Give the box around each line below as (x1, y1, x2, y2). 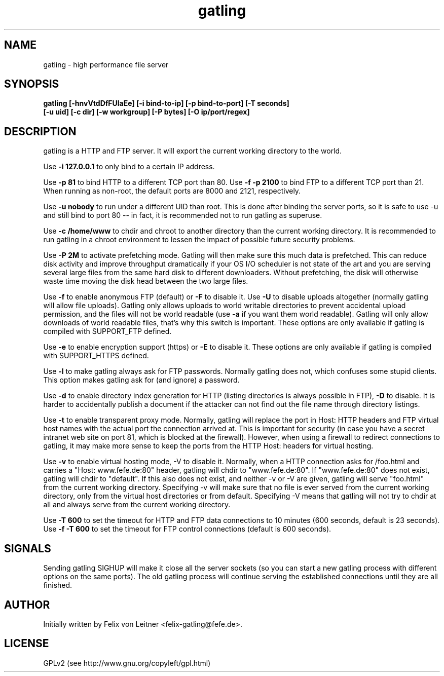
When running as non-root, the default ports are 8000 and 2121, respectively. (43, 186, 301, 196)
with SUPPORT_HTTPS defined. (43, 351, 149, 360)
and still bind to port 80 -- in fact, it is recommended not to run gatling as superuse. (43, 211, 322, 220)
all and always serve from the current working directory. (43, 500, 231, 509)
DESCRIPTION (4, 125, 77, 138)
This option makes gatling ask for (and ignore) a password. (43, 375, 240, 385)
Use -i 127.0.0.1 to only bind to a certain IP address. (43, 162, 215, 171)
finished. (43, 581, 72, 590)
